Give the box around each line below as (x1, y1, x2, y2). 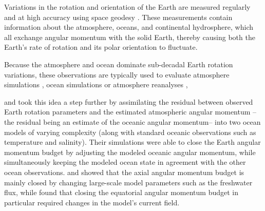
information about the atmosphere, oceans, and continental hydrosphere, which (4, 22, 253, 32)
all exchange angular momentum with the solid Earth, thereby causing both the (4, 31, 255, 42)
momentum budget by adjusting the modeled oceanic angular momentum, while (4, 146, 256, 157)
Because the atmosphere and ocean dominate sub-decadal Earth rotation (4, 59, 233, 69)
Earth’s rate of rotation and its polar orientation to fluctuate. (4, 42, 198, 52)
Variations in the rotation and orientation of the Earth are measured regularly (4, 2, 251, 12)
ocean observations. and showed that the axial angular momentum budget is (4, 166, 244, 177)
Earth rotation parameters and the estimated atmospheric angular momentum (4, 106, 251, 117)
